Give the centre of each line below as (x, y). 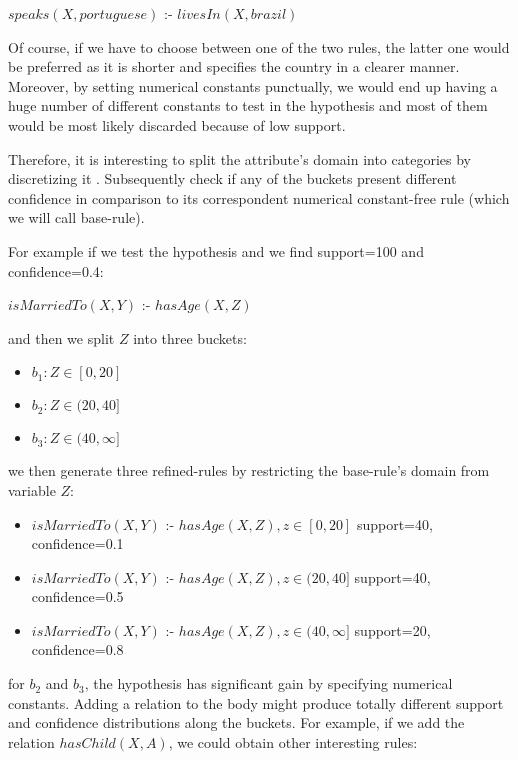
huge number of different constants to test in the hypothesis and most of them (248, 105)
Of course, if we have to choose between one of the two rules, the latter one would (259, 46)
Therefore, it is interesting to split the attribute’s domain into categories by (239, 158)
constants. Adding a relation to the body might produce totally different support (256, 702)
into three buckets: (190, 337)
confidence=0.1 (77, 543)
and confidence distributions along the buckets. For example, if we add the (236, 722)
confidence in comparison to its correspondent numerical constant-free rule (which (259, 197)
